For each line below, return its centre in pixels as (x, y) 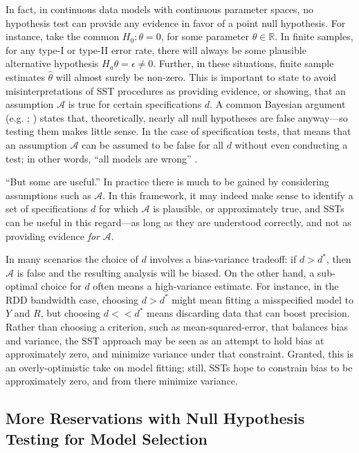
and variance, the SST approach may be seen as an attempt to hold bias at (165, 340)
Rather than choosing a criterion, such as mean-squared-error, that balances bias (177, 327)
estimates (25, 76)
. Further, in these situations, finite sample (243, 63)
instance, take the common (63, 36)
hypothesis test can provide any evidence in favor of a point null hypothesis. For (176, 22)
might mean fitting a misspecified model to (263, 299)
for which (119, 209)
